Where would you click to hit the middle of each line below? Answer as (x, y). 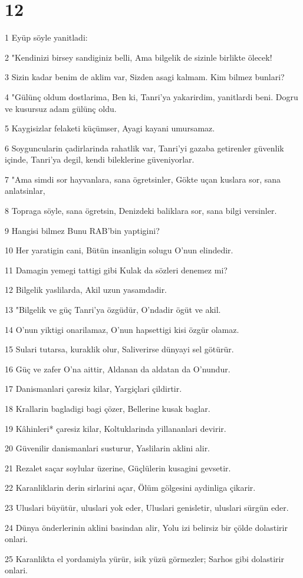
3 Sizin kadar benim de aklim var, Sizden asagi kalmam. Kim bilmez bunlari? (145, 77)
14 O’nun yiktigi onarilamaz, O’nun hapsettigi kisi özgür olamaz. (122, 329)
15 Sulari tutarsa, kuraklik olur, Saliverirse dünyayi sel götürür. (119, 349)
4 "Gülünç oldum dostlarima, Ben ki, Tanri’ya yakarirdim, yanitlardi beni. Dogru (151, 96)
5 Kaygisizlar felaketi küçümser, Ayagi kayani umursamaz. (110, 128)
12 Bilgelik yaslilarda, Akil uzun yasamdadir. (86, 290)
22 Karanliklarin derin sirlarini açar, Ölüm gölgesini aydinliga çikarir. (130, 488)
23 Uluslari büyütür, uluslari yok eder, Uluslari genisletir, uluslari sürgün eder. (147, 507)
